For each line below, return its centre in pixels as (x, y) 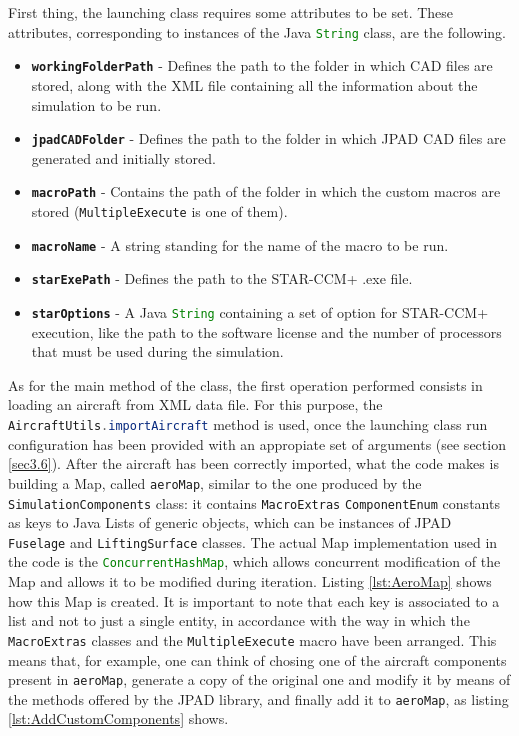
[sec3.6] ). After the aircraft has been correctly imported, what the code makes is (253, 463)
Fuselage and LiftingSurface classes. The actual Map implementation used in (253, 541)
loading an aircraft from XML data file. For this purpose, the (195, 404)
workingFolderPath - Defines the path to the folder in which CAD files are (262, 65)
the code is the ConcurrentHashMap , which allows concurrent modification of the (254, 561)
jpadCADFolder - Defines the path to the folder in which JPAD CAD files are (268, 138)
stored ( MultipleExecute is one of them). (159, 211)
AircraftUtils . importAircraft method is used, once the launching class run (248, 424)
